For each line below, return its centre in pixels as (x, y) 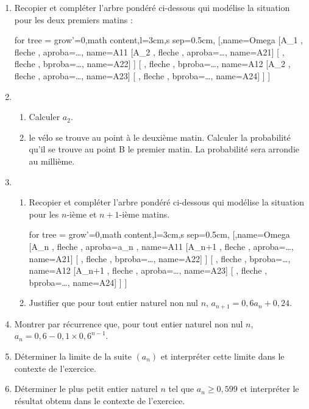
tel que (181, 389)
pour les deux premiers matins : (73, 19)
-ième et (82, 214)
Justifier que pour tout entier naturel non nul (113, 303)
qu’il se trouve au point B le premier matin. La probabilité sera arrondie (164, 149)
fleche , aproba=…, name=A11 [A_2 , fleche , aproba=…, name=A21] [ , (149, 52)
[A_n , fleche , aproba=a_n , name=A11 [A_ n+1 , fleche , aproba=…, (161, 246)
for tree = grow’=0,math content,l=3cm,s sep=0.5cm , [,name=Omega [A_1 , (158, 40)
